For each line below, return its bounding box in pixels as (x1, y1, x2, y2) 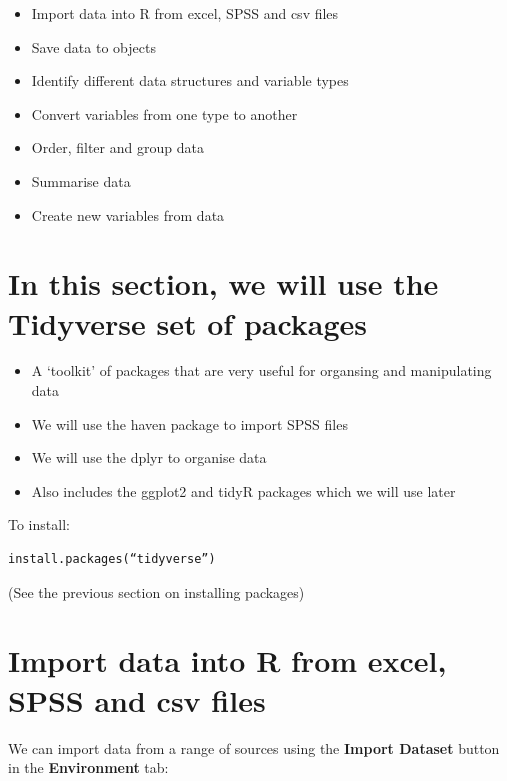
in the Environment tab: (8, 757, 169, 778)
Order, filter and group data (31, 137, 204, 158)
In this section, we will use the (8, 263, 439, 304)
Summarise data (31, 170, 131, 191)
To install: (8, 514, 70, 535)
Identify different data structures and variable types (31, 70, 349, 91)
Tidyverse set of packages (8, 302, 368, 343)
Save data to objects (31, 36, 156, 57)
